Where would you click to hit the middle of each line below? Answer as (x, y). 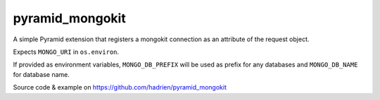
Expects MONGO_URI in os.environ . (66, 52)
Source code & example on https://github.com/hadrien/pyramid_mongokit (120, 87)
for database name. (41, 74)
